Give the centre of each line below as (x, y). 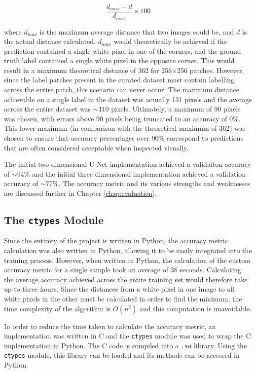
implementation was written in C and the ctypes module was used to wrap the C (128, 336)
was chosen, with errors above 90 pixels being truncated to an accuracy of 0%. (122, 118)
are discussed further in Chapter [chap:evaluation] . (80, 193)
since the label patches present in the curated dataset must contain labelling (119, 80)
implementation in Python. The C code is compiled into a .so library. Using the (126, 345)
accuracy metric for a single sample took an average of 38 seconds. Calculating (123, 270)
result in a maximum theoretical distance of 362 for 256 (88, 70)
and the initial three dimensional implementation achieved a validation (139, 173)
